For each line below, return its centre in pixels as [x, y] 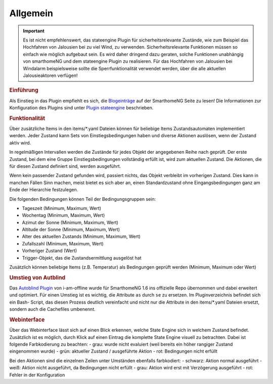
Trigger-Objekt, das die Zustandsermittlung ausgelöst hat [82, 258]
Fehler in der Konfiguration [37, 375]
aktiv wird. [20, 143]
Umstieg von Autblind [37, 277]
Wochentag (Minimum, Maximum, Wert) [63, 216]
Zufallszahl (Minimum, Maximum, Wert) [63, 243]
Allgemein [31, 13]
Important [34, 31]
